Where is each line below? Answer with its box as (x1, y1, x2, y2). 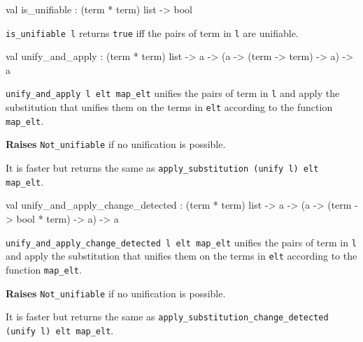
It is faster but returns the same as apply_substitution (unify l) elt (6, 161, 319, 175)
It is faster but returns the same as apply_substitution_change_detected (6, 309, 329, 324)
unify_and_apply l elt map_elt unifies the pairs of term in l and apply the (6, 86, 340, 101)
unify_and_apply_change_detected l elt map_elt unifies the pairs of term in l (6, 235, 357, 249)
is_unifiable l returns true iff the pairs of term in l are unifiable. (6, 25, 299, 40)
